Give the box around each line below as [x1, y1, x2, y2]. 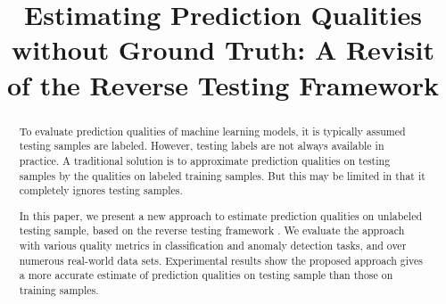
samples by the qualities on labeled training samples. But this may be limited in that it [19, 168, 425, 183]
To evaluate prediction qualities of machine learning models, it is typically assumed [19, 123, 406, 138]
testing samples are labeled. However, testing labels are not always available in [19, 138, 384, 153]
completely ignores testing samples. [19, 183, 183, 198]
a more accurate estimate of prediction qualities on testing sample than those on [19, 267, 393, 283]
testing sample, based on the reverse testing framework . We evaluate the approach [19, 223, 405, 238]
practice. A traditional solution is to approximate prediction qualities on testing [19, 152, 391, 168]
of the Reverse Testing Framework [7, 66, 439, 103]
